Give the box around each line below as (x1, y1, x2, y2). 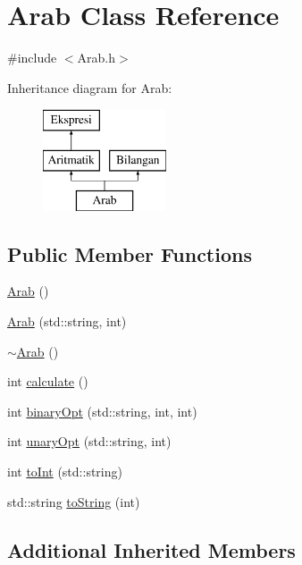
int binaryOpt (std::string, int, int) (7, 401, 197, 420)
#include (7, 48, 57, 67)
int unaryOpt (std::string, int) (7, 432, 172, 451)
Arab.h (77, 48, 116, 67)
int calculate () (7, 372, 88, 391)
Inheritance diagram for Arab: (7, 78, 172, 97)
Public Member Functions (7, 240, 252, 267)
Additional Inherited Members (7, 535, 296, 563)
